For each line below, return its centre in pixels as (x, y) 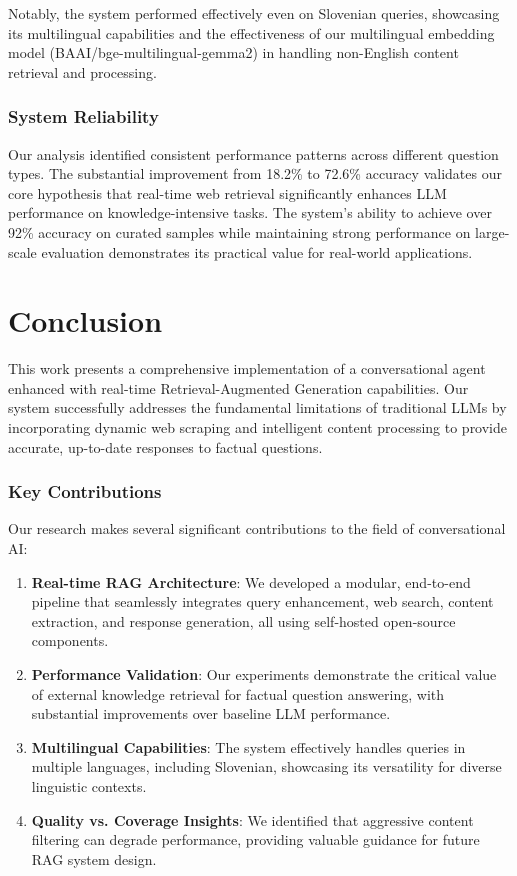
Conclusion (85, 320)
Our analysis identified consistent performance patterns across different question (253, 153)
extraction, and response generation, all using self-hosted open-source (243, 620)
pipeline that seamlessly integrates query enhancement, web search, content (262, 601)
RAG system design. (94, 858)
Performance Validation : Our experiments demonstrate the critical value (264, 674)
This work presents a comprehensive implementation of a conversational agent (247, 368)
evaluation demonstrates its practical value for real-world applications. (257, 251)
